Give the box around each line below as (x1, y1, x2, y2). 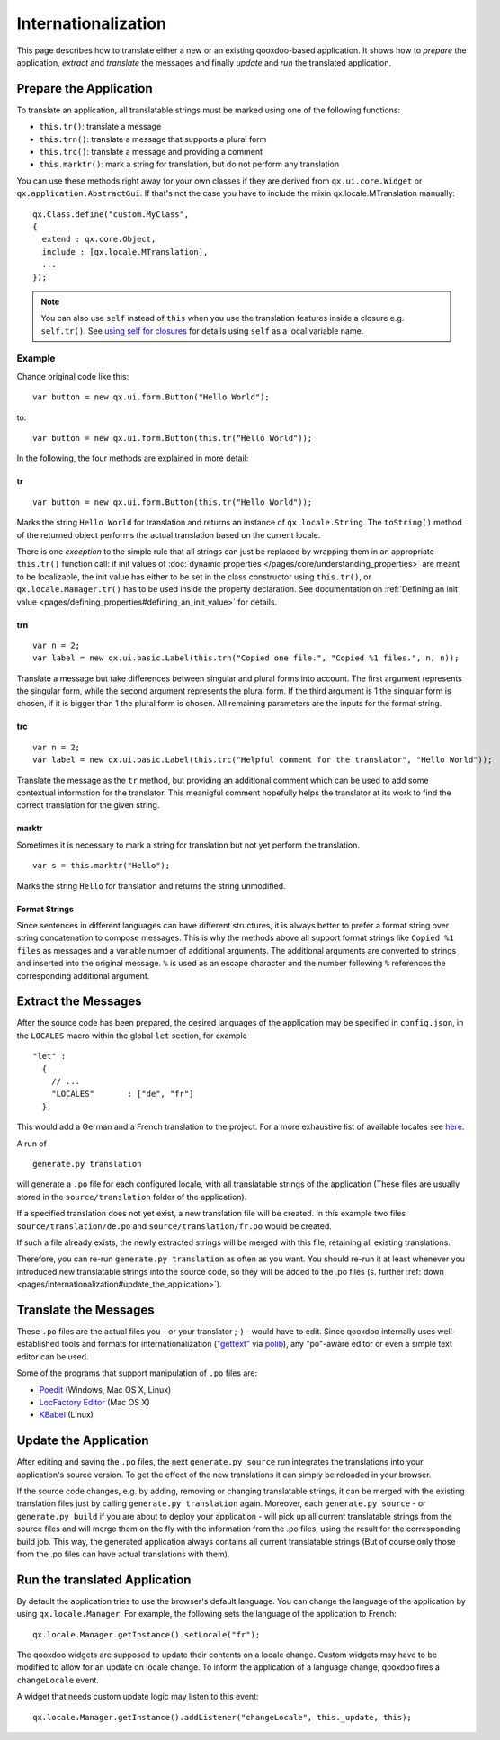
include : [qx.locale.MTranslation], (41, 247, 209, 256)
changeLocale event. (16, 1674, 99, 1685)
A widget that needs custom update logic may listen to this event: (16, 1691, 259, 1702)
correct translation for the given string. (16, 800, 160, 811)
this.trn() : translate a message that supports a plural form (39, 133, 267, 144)
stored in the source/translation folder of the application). (16, 1191, 247, 1202)
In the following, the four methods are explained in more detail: (16, 453, 249, 463)
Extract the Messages (16, 994, 143, 1009)
